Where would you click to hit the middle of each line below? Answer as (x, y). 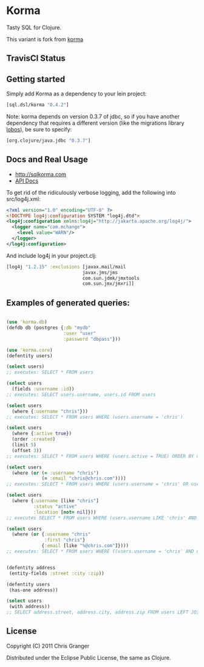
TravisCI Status (36, 58)
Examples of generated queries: (68, 303)
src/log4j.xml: (23, 199)
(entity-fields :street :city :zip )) (56, 573)
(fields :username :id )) (43, 389)
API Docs (26, 181)
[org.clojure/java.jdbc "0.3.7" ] (49, 141)
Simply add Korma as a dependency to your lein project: (76, 94)
